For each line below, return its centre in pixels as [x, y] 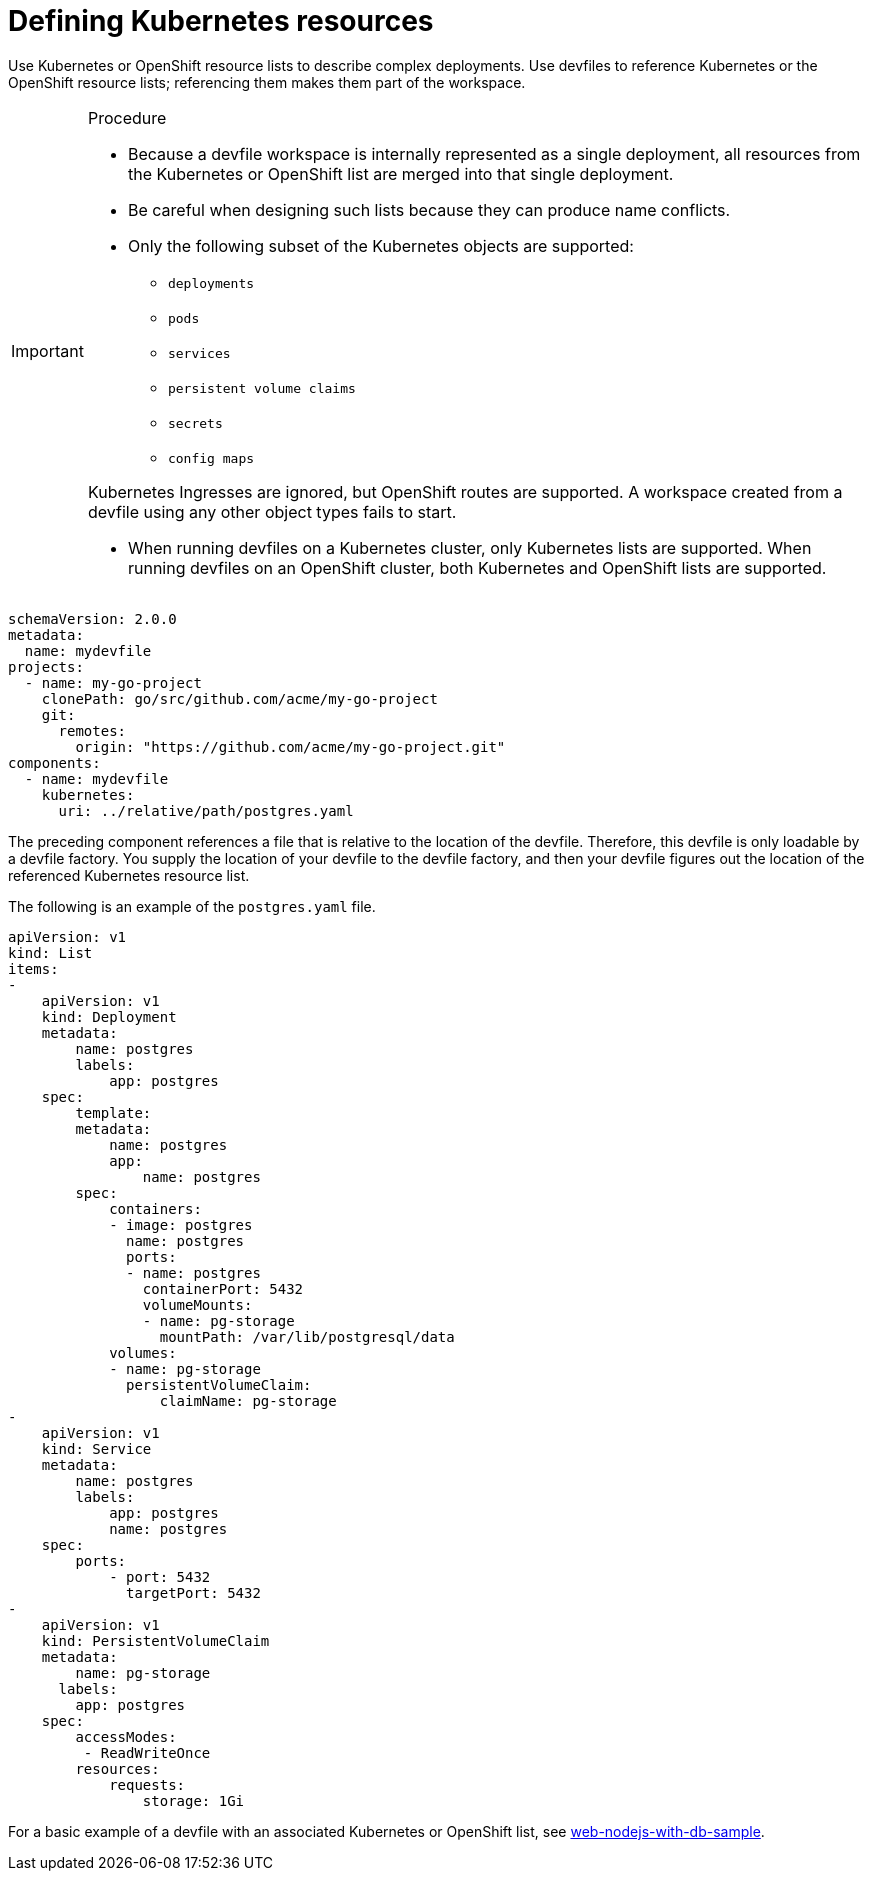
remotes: [92, 730]
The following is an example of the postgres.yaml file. [192, 906]
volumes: [143, 1352]
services [199, 353]
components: [54, 762]
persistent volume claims [261, 388]
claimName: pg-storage [248, 1400]
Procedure [127, 117]
